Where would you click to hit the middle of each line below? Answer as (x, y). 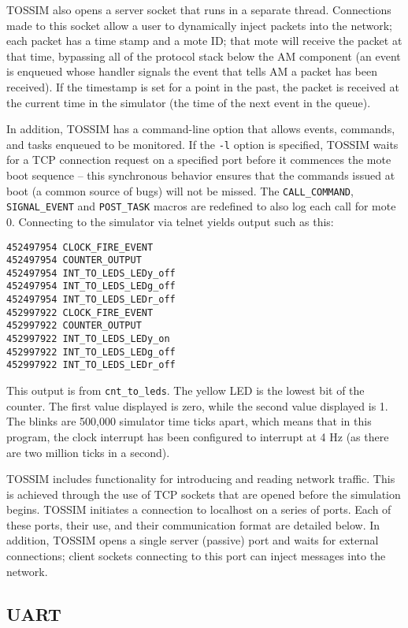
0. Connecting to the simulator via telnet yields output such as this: (170, 221)
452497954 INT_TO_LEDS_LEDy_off (91, 273)
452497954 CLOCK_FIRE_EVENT (80, 247)
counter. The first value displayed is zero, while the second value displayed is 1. (197, 405)
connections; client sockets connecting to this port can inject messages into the (196, 556)
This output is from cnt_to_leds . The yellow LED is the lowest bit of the (185, 390)
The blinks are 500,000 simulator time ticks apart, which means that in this (189, 421)
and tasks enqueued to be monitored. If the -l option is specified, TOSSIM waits (202, 144)
